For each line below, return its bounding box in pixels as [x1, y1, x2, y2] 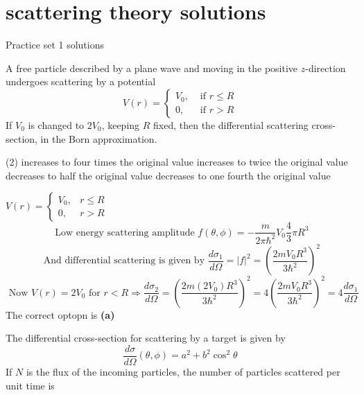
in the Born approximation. [40, 131, 157, 146]
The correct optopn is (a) [6, 307, 115, 322]
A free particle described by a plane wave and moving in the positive [6, 60, 298, 75]
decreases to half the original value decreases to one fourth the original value [6, 168, 331, 182]
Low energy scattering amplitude [55, 227, 195, 238]
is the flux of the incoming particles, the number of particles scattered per [26, 364, 340, 378]
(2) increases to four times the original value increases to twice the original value [6, 155, 348, 169]
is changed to [28, 117, 85, 132]
